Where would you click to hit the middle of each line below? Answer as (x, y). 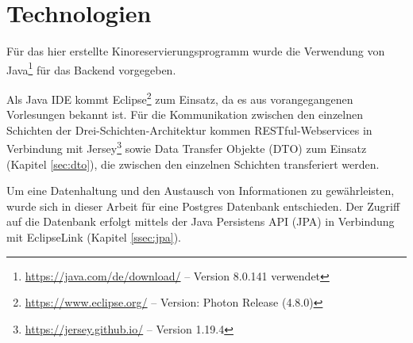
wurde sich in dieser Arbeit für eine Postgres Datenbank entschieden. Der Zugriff (203, 206)
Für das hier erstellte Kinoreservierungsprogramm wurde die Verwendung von (196, 51)
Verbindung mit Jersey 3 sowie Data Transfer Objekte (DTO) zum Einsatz (187, 147)
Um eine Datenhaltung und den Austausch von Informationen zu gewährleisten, (201, 191)
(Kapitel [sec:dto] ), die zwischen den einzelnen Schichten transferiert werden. (193, 164)
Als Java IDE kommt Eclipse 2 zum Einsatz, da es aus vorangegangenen (180, 97)
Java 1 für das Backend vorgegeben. (91, 68)
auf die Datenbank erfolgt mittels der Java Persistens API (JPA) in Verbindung (201, 221)
